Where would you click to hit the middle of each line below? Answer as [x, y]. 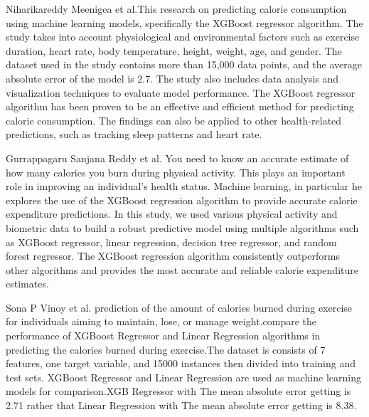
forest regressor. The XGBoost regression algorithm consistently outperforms [173, 256]
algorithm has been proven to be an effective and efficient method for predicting [180, 106]
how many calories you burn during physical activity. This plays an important [176, 172]
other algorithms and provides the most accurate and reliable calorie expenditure [182, 269]
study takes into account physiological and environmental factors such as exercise [183, 37]
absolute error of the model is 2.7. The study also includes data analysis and [172, 78]
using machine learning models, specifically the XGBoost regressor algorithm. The [184, 22]
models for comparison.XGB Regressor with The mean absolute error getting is [178, 391]
